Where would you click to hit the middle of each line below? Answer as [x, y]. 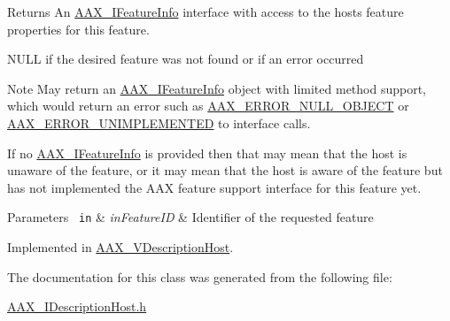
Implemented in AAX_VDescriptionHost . [120, 247]
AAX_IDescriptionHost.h [77, 306]
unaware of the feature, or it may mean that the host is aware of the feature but [225, 170]
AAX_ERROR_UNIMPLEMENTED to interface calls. [159, 122]
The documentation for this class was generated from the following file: [200, 276]
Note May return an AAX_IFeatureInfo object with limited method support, [217, 88]
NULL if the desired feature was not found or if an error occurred [186, 59]
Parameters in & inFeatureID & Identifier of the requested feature [190, 217]
